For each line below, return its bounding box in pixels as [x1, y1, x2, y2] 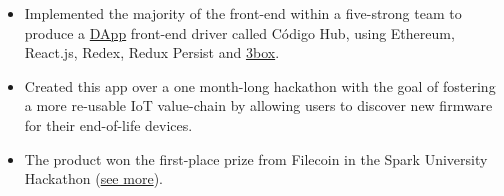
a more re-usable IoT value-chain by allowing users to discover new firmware [24, 95, 493, 116]
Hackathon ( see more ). [24, 168, 163, 189]
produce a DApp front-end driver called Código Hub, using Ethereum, [24, 22, 455, 43]
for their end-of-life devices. [24, 114, 193, 135]
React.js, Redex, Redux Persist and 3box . [24, 42, 280, 63]
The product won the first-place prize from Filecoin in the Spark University [24, 148, 488, 169]
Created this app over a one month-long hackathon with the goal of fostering [24, 75, 496, 96]
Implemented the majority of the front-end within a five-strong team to [24, 3, 462, 23]
